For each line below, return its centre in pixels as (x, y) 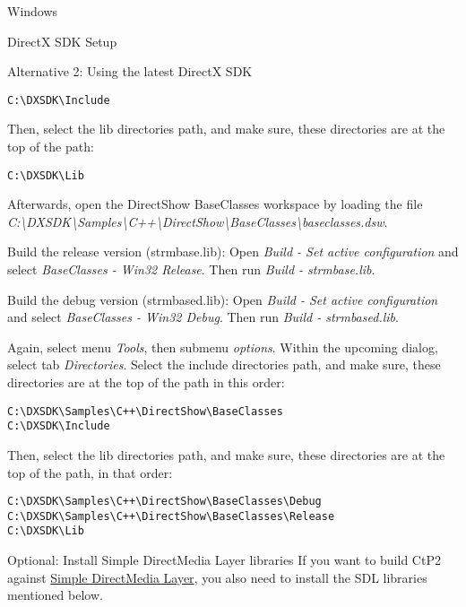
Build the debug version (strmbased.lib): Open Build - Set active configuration (223, 299)
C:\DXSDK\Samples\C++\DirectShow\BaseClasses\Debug (164, 502)
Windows (33, 11)
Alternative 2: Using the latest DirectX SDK (130, 71)
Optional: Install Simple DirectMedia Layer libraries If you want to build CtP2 (224, 560)
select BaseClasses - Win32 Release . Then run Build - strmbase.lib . (191, 269)
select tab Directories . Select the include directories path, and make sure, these (224, 364)
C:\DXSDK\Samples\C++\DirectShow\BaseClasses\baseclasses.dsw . (198, 221)
